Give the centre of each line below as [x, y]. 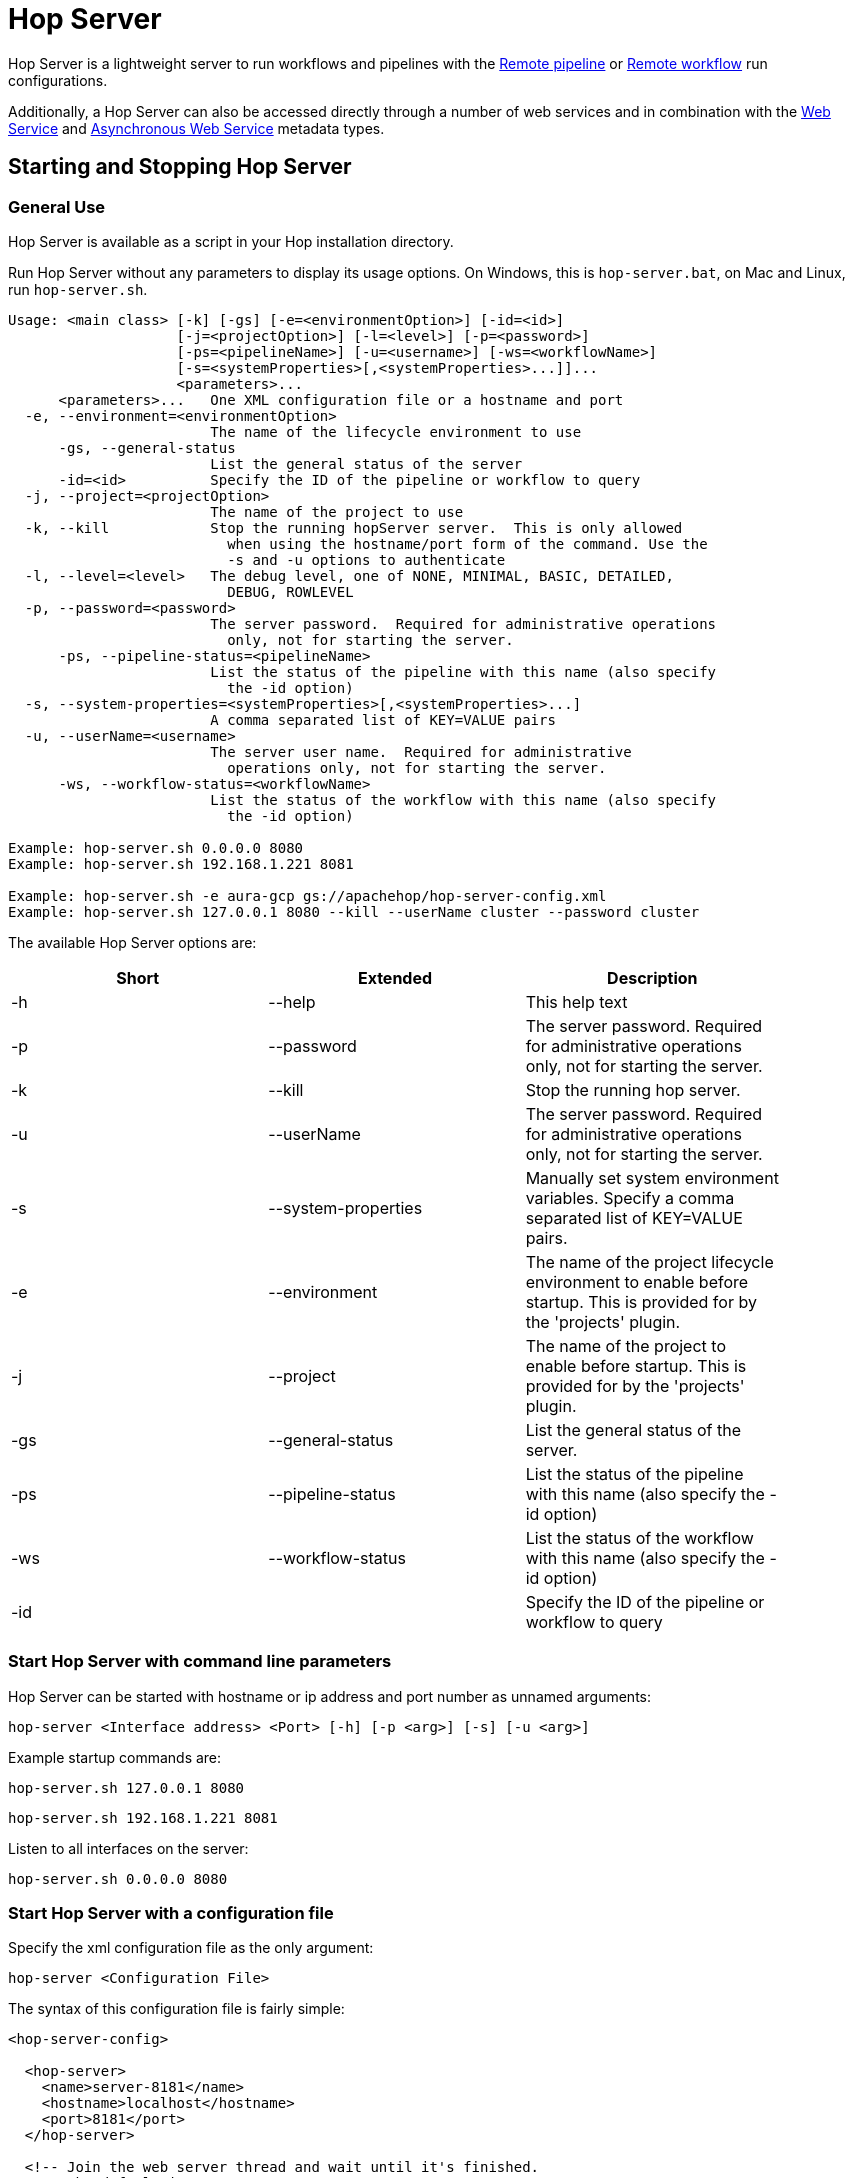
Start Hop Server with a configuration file [171, 1913]
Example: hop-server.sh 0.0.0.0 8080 [156, 847]
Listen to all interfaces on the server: [128, 1848]
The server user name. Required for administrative [421, 751]
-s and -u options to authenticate [366, 559]
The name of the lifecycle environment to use [396, 431]
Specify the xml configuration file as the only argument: [191, 1948]
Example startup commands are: [115, 1757]
